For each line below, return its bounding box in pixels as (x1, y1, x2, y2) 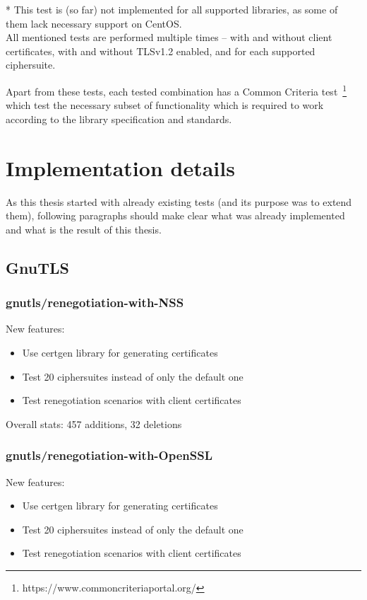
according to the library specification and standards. (6, 111, 232, 126)
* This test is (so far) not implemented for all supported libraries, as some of (6, 2, 338, 16)
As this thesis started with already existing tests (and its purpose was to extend (6, 194, 352, 209)
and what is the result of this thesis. (6, 221, 162, 236)
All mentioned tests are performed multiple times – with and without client (6, 30, 332, 45)
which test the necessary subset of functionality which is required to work (6, 98, 324, 112)
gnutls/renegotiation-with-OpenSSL (6, 446, 213, 464)
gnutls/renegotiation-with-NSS (6, 294, 184, 311)
